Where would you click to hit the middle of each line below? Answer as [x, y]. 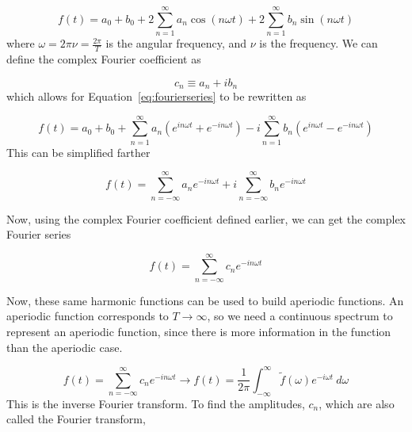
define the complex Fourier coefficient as [104, 58]
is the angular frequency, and [176, 43]
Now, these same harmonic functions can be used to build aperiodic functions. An [205, 300]
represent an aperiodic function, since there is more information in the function [199, 332]
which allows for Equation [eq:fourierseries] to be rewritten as [156, 96]
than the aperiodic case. [65, 347]
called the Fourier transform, [76, 419]
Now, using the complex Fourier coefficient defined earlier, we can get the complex [206, 218]
